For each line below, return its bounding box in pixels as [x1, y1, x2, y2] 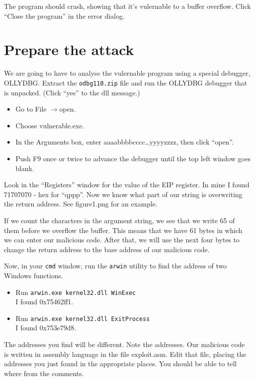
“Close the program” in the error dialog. [4, 10, 125, 21]
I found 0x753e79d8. [15, 322, 76, 333]
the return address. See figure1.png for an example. [4, 199, 158, 209]
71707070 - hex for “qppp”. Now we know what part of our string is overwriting [4, 189, 243, 199]
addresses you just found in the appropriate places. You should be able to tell [4, 358, 237, 369]
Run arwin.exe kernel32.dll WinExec [15, 287, 136, 297]
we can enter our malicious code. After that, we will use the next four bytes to [4, 234, 240, 245]
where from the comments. [4, 368, 84, 378]
